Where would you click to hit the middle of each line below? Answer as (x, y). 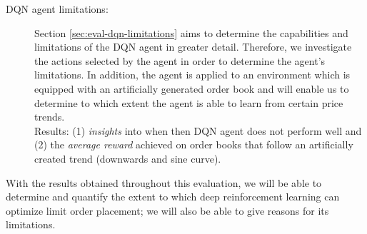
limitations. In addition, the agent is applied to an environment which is (192, 75)
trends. (50, 117)
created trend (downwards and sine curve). (128, 158)
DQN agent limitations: (57, 9)
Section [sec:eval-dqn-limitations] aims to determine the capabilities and (191, 32)
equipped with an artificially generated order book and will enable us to (192, 88)
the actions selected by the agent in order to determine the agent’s (180, 60)
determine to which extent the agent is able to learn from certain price (189, 102)
